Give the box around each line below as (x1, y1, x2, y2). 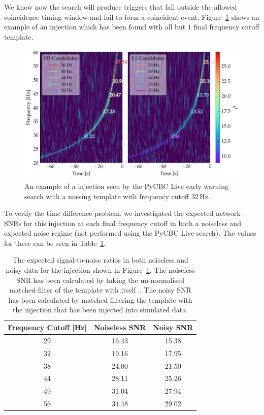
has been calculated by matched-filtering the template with (8, 294, 192, 305)
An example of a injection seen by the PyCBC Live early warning (24, 180, 229, 191)
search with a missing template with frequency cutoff (24, 190, 189, 201)
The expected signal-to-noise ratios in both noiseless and (12, 254, 188, 265)
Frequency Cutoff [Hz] (8, 322, 87, 333)
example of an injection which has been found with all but (4, 21, 186, 32)
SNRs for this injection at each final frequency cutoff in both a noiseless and (4, 217, 241, 228)
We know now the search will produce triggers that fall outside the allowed (4, 2, 237, 12)
